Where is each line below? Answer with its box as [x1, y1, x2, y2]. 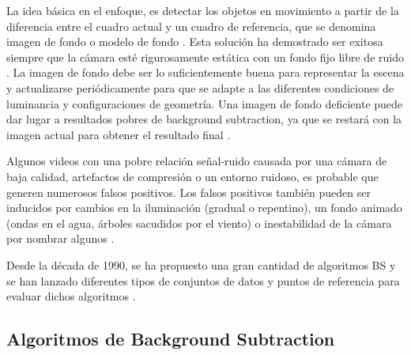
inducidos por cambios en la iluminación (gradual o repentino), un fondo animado [6, 199, 402, 216]
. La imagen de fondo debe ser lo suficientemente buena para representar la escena [6, 64, 405, 81]
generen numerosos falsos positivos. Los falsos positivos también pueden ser [6, 183, 371, 200]
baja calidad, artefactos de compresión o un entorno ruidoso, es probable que [6, 168, 379, 184]
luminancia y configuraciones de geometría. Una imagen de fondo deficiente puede [6, 95, 403, 111]
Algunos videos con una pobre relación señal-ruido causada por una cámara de [6, 153, 387, 169]
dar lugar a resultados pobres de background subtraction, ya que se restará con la [6, 111, 402, 127]
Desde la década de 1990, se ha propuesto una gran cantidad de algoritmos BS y [6, 256, 396, 273]
